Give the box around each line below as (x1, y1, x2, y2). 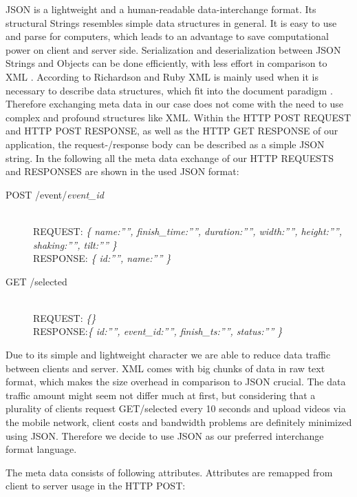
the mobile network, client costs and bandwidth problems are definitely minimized (6, 415, 352, 429)
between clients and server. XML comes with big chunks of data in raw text (6, 361, 325, 375)
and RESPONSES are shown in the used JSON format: (6, 164, 239, 179)
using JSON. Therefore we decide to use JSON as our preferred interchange (6, 428, 324, 443)
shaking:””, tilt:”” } (33, 237, 117, 252)
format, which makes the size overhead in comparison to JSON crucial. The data (6, 374, 346, 389)
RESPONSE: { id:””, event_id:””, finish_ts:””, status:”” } (33, 324, 283, 338)
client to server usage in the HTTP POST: (6, 478, 186, 493)
